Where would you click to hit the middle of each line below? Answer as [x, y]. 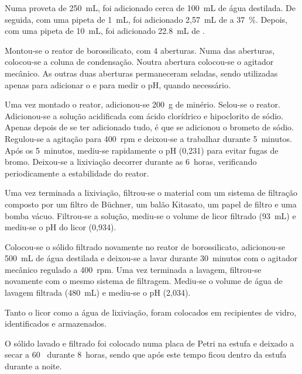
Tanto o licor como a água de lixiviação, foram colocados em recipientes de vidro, [151, 312]
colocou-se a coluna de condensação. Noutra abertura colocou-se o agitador [139, 62]
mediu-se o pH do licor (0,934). [61, 227]
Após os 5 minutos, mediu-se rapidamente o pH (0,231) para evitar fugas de [142, 150]
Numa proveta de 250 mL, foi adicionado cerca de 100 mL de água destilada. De [150, 8]
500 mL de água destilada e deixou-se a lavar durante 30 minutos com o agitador [151, 258]
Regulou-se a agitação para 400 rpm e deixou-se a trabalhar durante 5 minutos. [149, 138]
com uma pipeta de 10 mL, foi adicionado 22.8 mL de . [105, 31]
